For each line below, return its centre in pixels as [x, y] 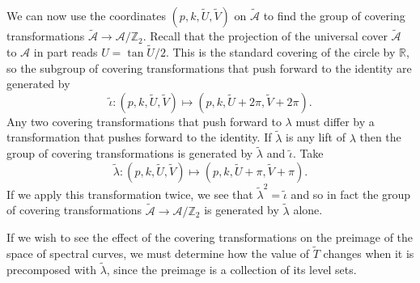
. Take [308, 153]
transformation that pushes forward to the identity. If [139, 137]
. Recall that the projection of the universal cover [265, 36]
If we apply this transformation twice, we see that [130, 194]
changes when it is [369, 253]
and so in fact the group [351, 194]
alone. [308, 210]
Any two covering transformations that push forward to [144, 121]
